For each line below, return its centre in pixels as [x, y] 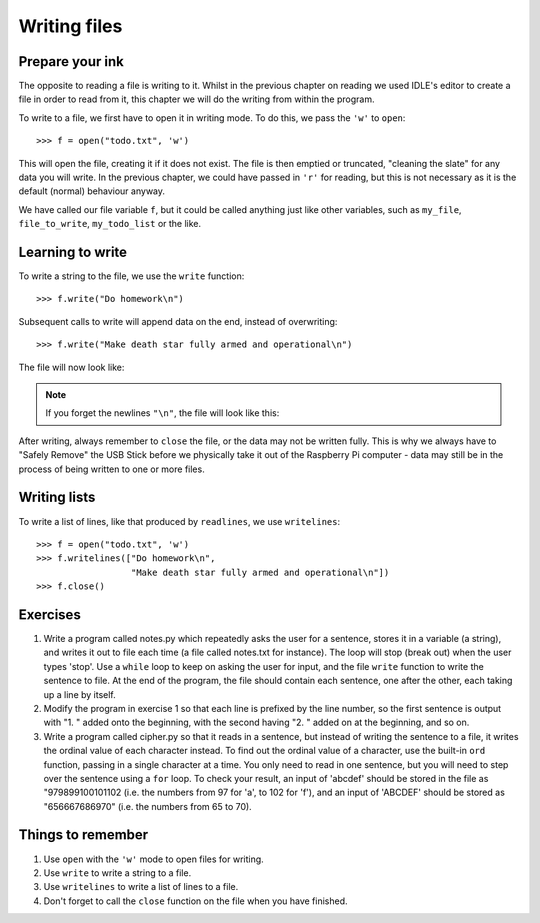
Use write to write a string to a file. [117, 872]
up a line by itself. [80, 694]
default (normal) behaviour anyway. [91, 191]
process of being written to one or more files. [111, 469]
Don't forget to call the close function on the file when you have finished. [196, 901]
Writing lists [57, 497]
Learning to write [73, 252]
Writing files [70, 26]
